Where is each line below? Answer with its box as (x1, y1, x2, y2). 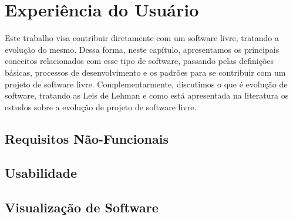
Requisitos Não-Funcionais (5, 129, 169, 147)
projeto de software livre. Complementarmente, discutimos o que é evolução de (5, 77, 288, 90)
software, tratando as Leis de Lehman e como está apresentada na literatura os (5, 89, 289, 101)
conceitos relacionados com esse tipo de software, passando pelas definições (5, 55, 274, 67)
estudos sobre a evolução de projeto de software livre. (5, 100, 197, 113)
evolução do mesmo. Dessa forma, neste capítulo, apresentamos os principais (5, 43, 279, 55)
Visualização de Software (5, 198, 159, 216)
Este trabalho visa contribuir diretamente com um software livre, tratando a (5, 32, 279, 44)
